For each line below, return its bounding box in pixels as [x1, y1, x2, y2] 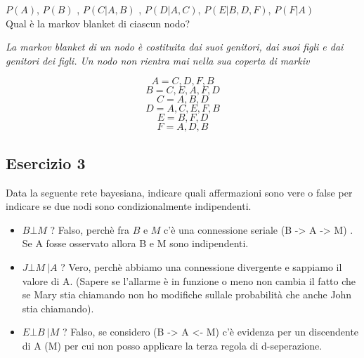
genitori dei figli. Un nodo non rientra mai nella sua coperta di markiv [6, 53, 310, 67]
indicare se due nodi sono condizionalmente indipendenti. [6, 199, 252, 213]
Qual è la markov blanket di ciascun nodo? [6, 15, 190, 30]
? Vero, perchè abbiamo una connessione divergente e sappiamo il [60, 259, 342, 274]
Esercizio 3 [6, 152, 86, 173]
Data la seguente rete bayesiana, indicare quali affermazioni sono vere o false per [6, 185, 353, 199]
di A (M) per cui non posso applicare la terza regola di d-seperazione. [22, 338, 323, 352]
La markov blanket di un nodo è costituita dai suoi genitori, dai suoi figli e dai [6, 39, 344, 54]
